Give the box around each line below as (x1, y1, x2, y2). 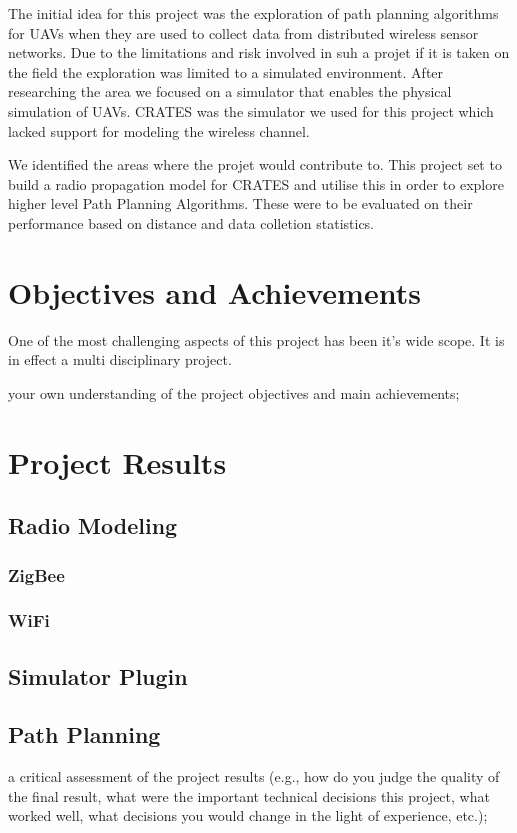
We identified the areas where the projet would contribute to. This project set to (8, 154, 502, 175)
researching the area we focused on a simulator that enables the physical (8, 81, 452, 102)
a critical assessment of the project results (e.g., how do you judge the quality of (8, 766, 500, 787)
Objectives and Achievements (8, 271, 421, 312)
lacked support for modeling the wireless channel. (8, 120, 310, 141)
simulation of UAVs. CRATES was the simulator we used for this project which (8, 100, 494, 121)
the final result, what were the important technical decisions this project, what (8, 785, 490, 806)
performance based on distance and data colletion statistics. (8, 212, 375, 233)
